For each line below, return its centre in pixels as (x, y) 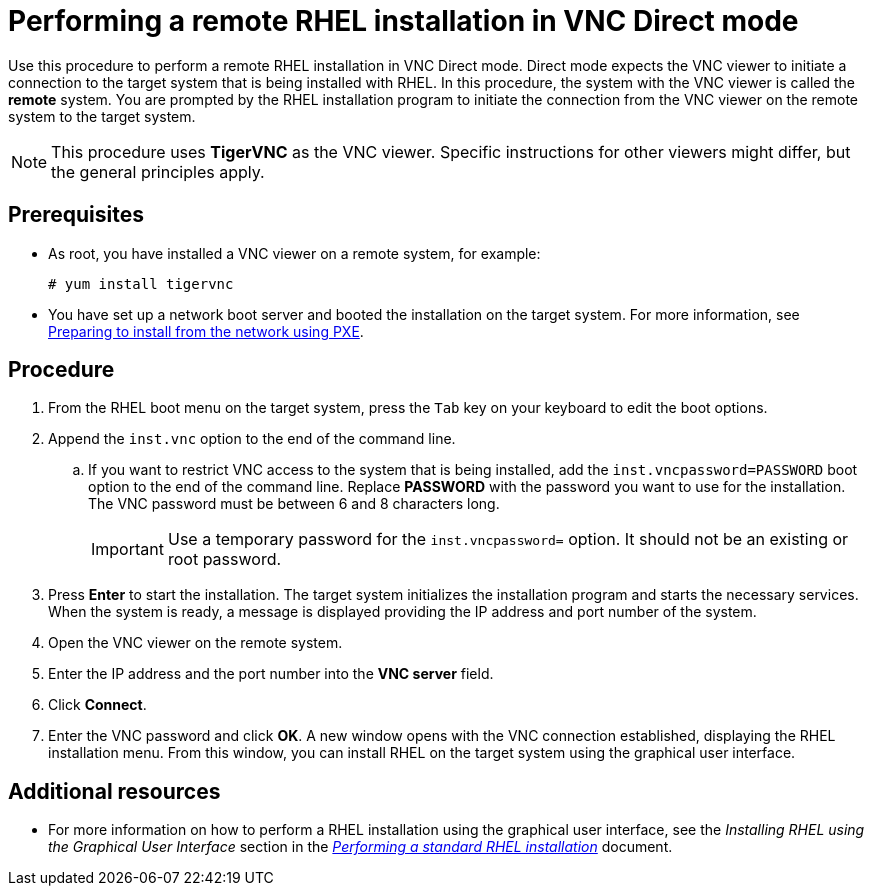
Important (127, 549)
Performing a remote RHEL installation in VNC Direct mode (403, 21)
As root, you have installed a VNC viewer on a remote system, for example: (294, 253)
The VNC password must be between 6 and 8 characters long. (294, 504)
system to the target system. (102, 116)
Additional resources (114, 791)
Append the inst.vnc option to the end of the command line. (252, 439)
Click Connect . (97, 705)
